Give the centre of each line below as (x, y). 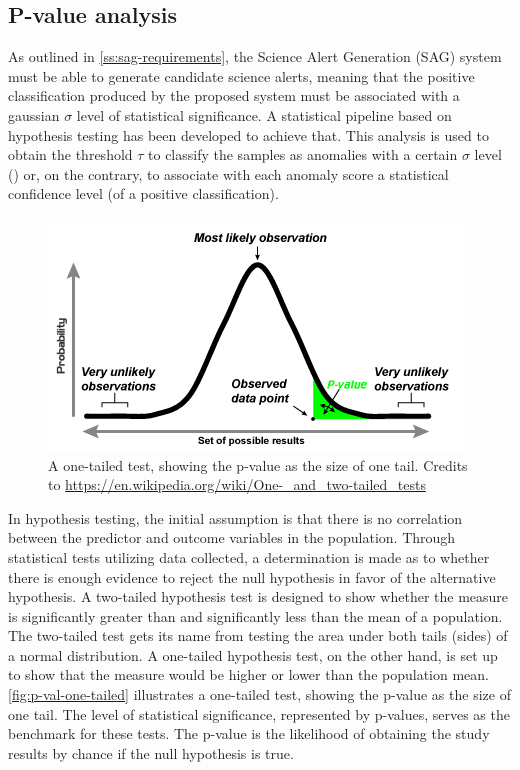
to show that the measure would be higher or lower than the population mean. (248, 674)
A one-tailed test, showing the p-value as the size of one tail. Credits (258, 464)
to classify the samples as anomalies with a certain (303, 154)
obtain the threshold (70, 154)
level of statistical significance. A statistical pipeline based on (264, 114)
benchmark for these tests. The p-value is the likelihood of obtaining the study (249, 733)
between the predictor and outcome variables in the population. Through (232, 537)
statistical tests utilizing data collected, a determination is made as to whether (249, 556)
